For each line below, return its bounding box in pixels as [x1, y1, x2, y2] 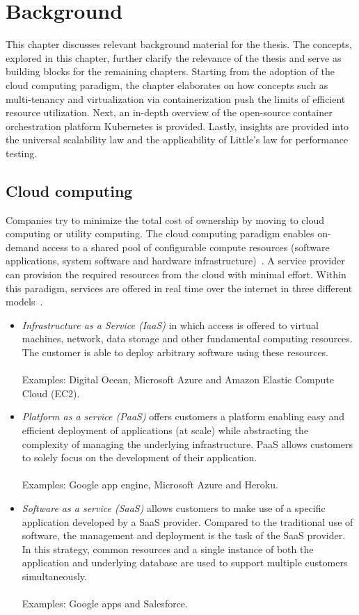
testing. [6, 145, 38, 160]
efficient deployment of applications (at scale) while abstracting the [22, 422, 309, 437]
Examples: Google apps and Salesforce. [22, 596, 188, 611]
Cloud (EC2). [22, 385, 80, 400]
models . [6, 294, 43, 309]
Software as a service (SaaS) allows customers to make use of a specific [22, 500, 326, 515]
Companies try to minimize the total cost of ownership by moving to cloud [6, 212, 325, 227]
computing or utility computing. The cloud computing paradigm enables [6, 226, 314, 241]
